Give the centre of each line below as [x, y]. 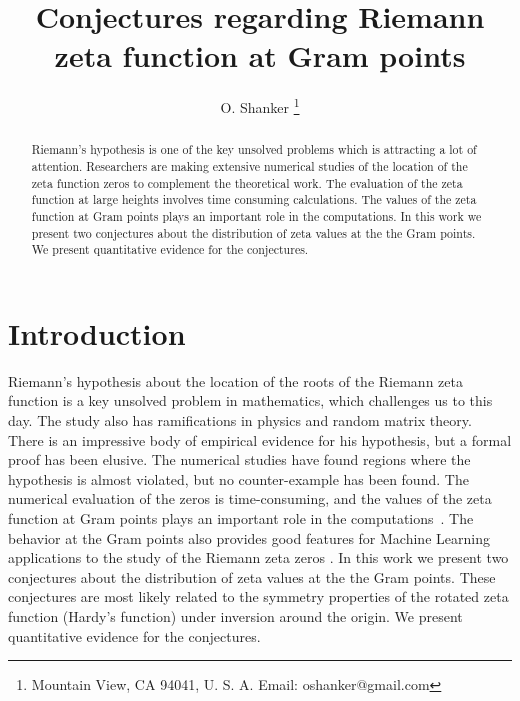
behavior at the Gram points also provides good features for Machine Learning [249, 537]
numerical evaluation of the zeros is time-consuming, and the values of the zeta [250, 498]
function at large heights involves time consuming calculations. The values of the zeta [254, 199]
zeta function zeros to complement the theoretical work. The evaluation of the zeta [247, 182]
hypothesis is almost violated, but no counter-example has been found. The [238, 478]
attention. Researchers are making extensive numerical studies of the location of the [249, 166]
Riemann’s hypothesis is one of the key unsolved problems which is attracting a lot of [254, 149]
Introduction [97, 332]
